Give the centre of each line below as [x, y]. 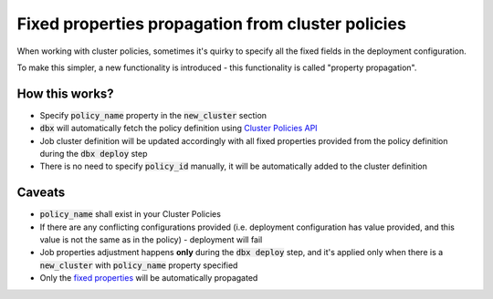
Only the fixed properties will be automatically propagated [149, 278]
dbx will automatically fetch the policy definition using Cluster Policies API [179, 129]
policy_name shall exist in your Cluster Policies [130, 214]
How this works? [65, 93]
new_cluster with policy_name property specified [139, 265]
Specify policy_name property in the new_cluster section [153, 115]
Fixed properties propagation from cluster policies [211, 24]
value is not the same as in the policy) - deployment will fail [151, 240]
